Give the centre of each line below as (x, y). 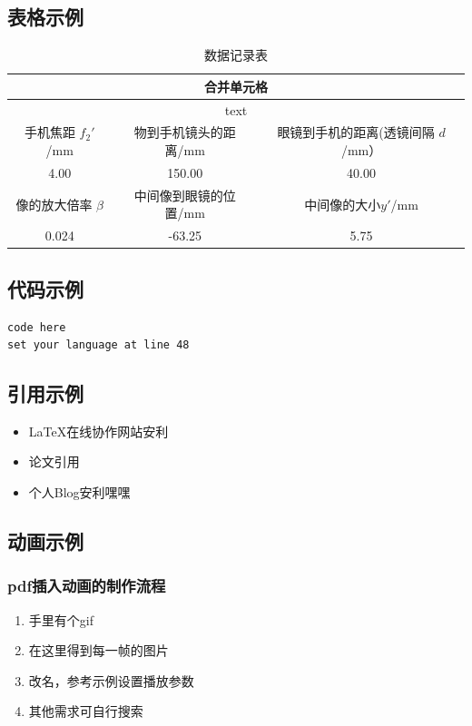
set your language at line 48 (98, 345)
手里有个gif (61, 619)
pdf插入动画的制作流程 (87, 586)
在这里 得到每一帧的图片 (98, 650)
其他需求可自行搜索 (86, 711)
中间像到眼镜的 (178, 195)
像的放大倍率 (54, 204)
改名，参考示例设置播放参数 (111, 680)
